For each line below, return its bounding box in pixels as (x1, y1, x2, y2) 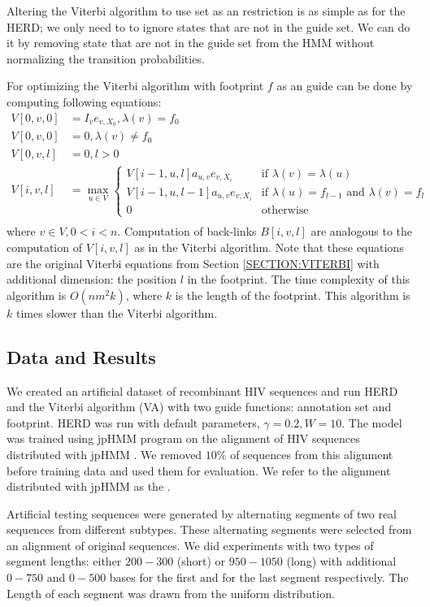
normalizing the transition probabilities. (7, 50, 205, 67)
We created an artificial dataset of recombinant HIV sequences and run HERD (7, 382, 398, 399)
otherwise (261, 205, 309, 217)
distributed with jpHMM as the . (7, 478, 171, 495)
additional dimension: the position (7, 271, 177, 288)
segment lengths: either (7, 553, 122, 570)
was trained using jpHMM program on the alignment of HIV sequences (7, 430, 360, 447)
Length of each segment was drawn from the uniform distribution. (7, 584, 335, 601)
